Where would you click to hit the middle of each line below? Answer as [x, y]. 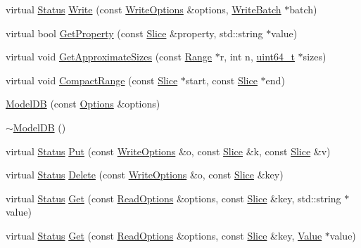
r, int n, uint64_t [257, 57]
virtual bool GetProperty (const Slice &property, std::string [134, 33]
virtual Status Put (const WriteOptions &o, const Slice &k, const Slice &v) [168, 151]
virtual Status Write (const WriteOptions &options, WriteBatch [144, 9]
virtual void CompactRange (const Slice [92, 80]
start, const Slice [221, 80]
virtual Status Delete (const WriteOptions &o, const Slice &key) [145, 175]
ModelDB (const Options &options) [83, 104]
